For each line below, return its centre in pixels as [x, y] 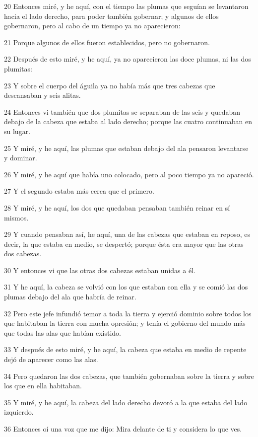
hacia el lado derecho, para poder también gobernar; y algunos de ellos [111, 16]
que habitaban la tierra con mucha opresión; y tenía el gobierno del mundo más [125, 323]
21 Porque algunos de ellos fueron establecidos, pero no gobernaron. [107, 42]
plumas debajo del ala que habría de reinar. [70, 297]
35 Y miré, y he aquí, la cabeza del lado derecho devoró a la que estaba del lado [126, 402]
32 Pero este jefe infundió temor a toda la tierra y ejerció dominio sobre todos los [128, 313]
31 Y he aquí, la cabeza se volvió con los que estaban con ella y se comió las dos [126, 287]
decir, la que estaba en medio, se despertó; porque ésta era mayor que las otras [124, 244]
